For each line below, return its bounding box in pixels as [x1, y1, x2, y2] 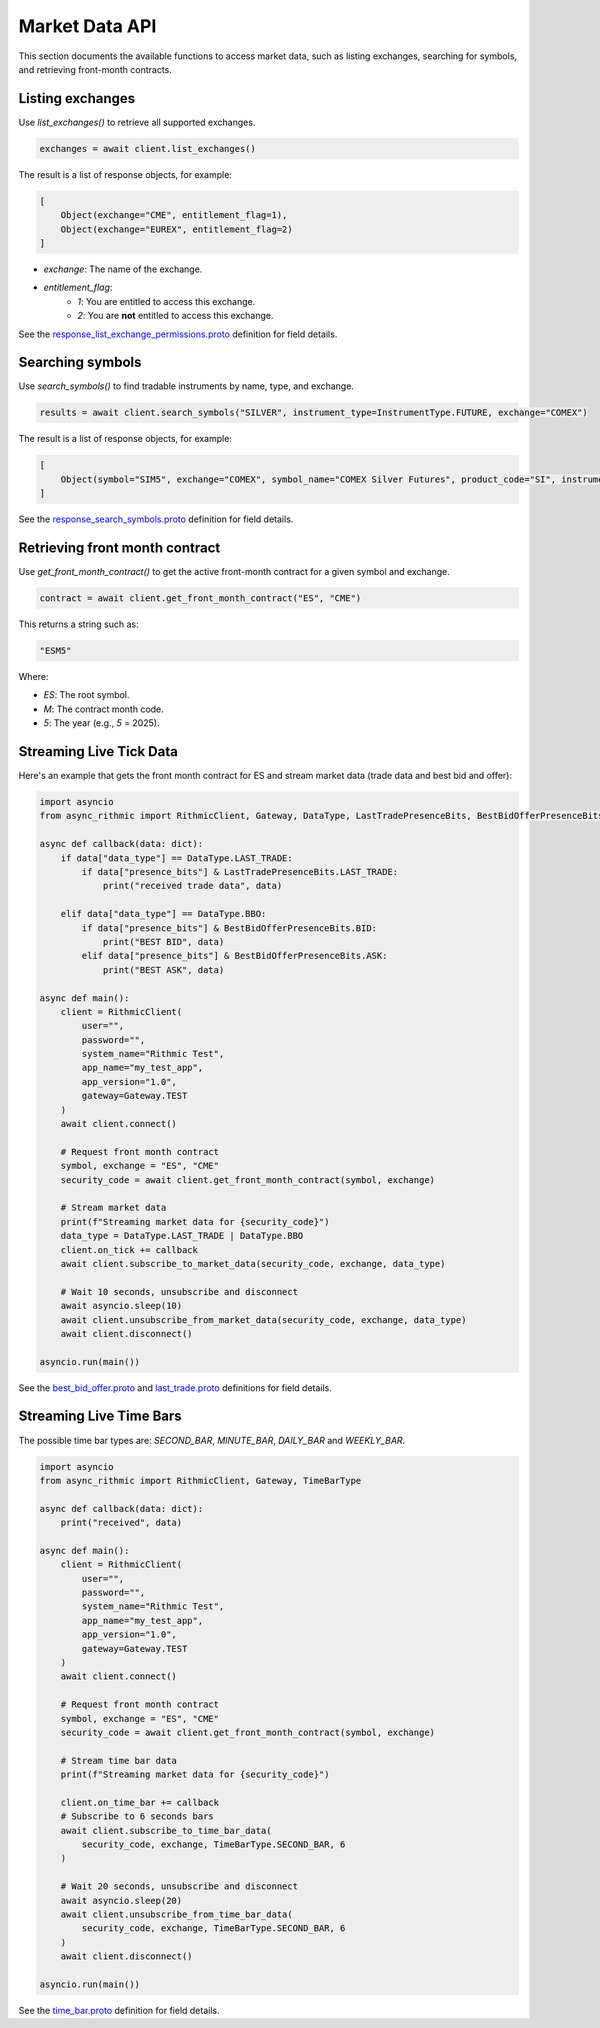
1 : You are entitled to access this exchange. [77, 295, 256, 307]
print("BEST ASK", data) [102, 964, 225, 975]
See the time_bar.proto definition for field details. [18, 2004, 220, 2016]
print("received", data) [60, 1517, 183, 1529]
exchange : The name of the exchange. [43, 263, 203, 275]
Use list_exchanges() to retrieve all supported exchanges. [18, 116, 256, 128]
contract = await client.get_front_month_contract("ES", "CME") [39, 593, 362, 604]
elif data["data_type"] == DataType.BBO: [60, 908, 267, 920]
